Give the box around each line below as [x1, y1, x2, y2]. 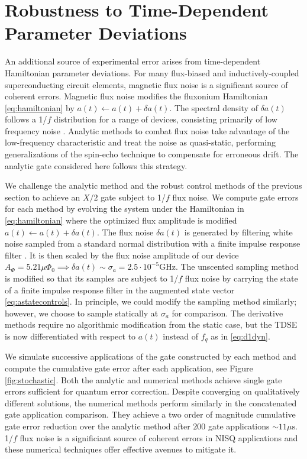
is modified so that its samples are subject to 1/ [5, 272, 179, 284]
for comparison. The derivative [172, 306, 283, 319]
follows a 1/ [5, 113, 47, 125]
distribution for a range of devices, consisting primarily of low [54, 113, 277, 125]
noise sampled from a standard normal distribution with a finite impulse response [5, 237, 300, 250]
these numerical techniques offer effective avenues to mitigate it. [5, 443, 237, 455]
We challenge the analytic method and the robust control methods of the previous [5, 179, 302, 192]
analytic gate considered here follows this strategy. [5, 159, 188, 172]
